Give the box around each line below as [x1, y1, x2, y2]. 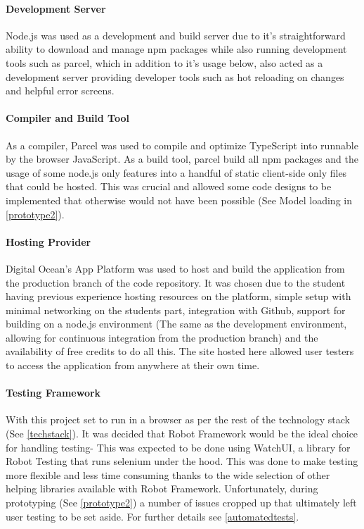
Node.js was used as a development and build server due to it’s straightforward [6, 27, 346, 42]
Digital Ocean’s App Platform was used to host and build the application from [6, 261, 345, 275]
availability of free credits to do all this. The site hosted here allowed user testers [6, 344, 354, 359]
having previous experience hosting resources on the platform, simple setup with [6, 289, 351, 304]
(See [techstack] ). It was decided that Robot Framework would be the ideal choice [6, 426, 358, 441]
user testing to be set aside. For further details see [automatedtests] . [6, 509, 299, 523]
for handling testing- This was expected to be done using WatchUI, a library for [6, 440, 351, 454]
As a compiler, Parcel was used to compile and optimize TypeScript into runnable [6, 137, 358, 152]
